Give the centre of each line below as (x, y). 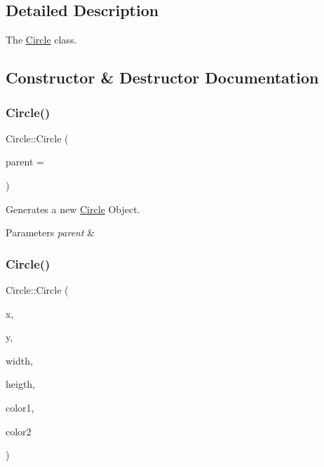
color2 (19, 431)
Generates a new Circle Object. (73, 209)
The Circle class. (41, 40)
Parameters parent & (50, 232)
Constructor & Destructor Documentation (162, 77)
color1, (20, 407)
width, (19, 360)
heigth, (21, 384)
